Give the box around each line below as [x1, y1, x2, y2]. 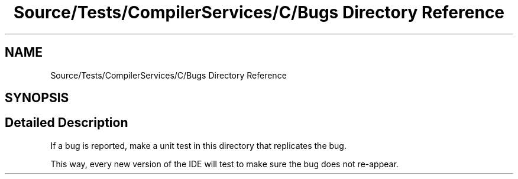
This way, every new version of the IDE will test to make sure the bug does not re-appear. [50, 158, 399, 169]
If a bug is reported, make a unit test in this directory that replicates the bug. [50, 140, 347, 151]
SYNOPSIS [5, 90, 69, 106]
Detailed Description [5, 115, 128, 131]
